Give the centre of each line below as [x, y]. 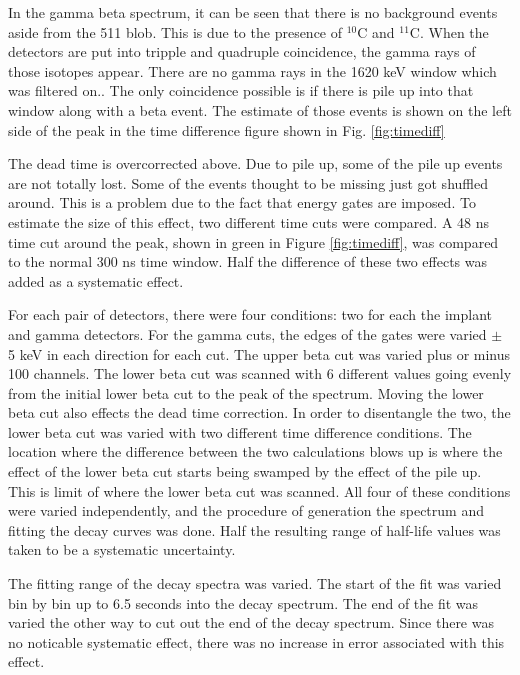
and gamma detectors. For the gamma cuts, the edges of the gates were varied [247, 333]
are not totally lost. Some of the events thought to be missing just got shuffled [248, 182]
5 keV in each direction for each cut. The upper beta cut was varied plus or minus [259, 353]
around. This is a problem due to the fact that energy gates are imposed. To [242, 202]
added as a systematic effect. [96, 280]
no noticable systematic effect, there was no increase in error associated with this [256, 641]
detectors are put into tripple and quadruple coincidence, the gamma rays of [242, 51]
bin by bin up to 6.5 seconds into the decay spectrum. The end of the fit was [243, 602]
